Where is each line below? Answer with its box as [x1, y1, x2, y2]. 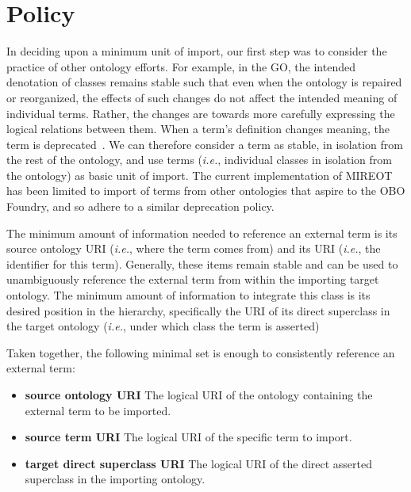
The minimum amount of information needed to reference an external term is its [6, 224, 398, 241]
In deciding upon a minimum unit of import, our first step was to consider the [6, 43, 387, 59]
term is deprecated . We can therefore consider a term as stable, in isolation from [6, 135, 403, 152]
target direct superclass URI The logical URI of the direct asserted [25, 455, 373, 471]
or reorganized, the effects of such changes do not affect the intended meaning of [6, 89, 398, 105]
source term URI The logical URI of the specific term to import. [25, 429, 352, 445]
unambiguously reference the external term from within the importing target [6, 271, 379, 288]
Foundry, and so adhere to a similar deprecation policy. [6, 198, 275, 215]
